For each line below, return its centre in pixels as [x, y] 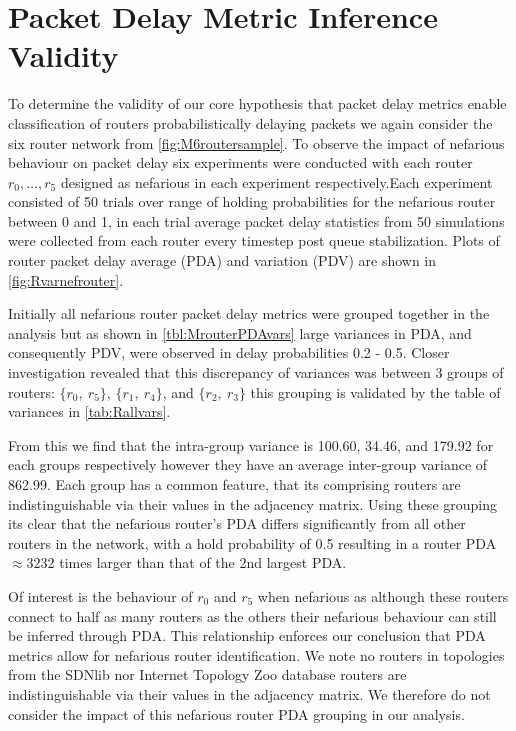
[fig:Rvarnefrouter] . [66, 279]
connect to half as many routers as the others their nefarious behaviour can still [252, 615]
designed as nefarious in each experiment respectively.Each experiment [276, 181]
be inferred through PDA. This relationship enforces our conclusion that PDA [247, 635]
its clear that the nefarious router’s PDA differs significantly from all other [237, 523]
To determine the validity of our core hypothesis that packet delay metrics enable [257, 103]
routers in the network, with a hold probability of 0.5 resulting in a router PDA [252, 542]
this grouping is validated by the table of [375, 391]
